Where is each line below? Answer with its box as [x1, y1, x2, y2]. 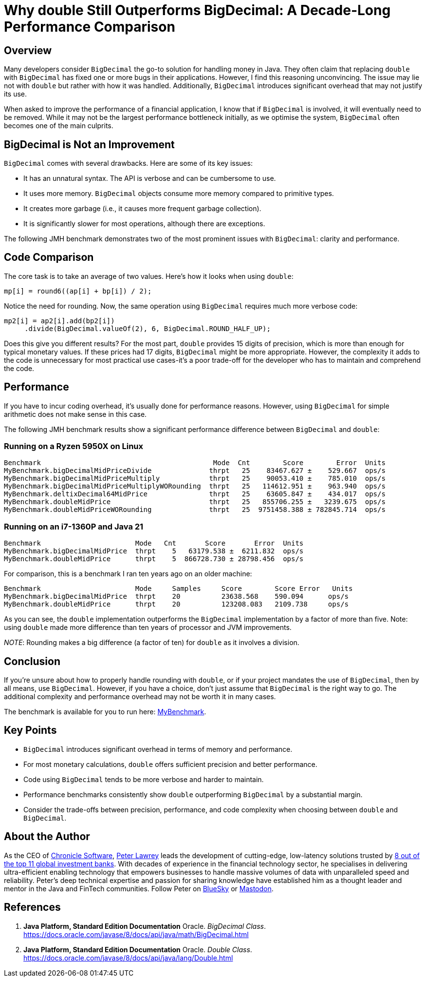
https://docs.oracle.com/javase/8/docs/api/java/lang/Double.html [23, 953, 233, 962]
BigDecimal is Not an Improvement [4, 138, 175, 151]
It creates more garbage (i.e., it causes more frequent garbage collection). [23, 204, 261, 213]
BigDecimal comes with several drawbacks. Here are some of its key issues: [4, 159, 253, 168]
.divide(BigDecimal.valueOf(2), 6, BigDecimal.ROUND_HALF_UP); [24, 324, 271, 333]
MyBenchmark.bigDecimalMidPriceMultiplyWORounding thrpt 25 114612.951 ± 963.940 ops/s [4, 482, 386, 490]
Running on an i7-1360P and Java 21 [4, 521, 144, 531]
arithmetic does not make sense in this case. [4, 410, 147, 418]
